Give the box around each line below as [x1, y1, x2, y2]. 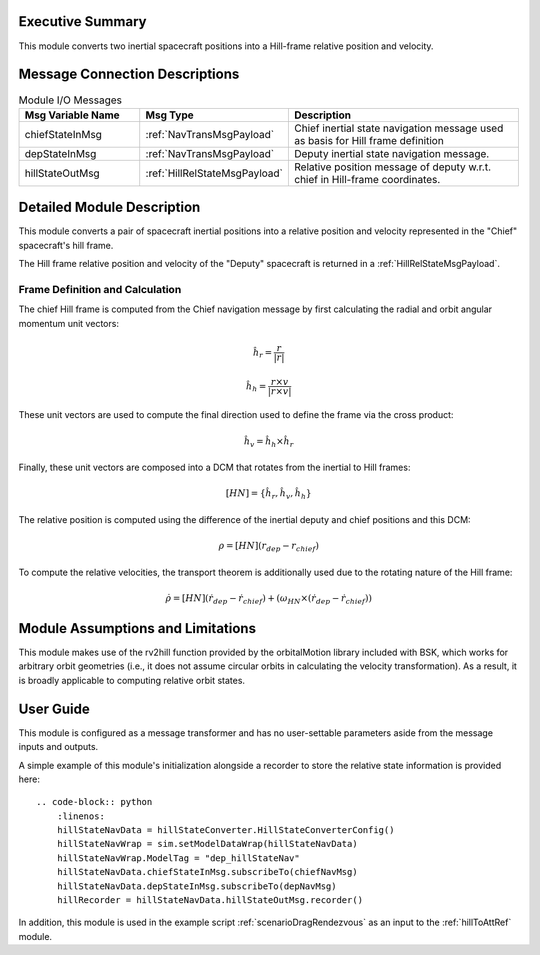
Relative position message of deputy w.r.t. [293, 160, 492, 174]
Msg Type [145, 108, 194, 122]
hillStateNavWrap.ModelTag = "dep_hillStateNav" [56, 852, 300, 864]
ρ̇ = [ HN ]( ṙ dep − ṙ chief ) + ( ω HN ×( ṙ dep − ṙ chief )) [165, 592, 372, 606]
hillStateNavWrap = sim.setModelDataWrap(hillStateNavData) [56, 838, 359, 850]
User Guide [18, 700, 90, 717]
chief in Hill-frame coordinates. [293, 172, 441, 186]
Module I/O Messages [18, 93, 123, 107]
